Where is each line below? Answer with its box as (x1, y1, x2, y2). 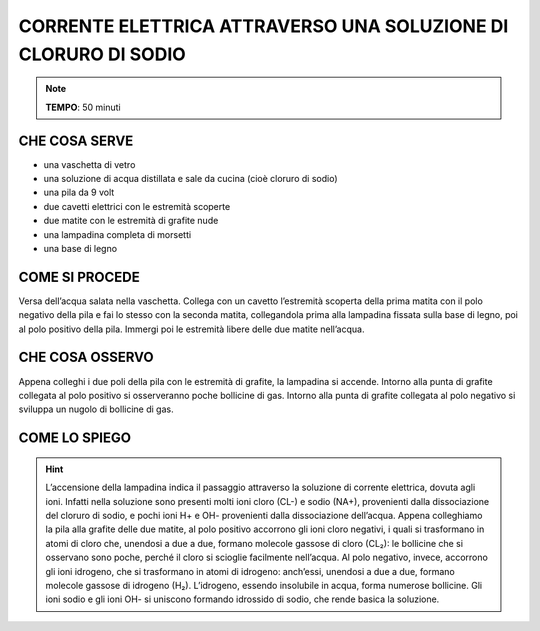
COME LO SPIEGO (18, 430, 132, 447)
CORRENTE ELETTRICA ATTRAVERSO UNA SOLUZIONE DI (18, 15, 509, 37)
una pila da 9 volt (43, 186, 115, 199)
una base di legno (43, 242, 118, 254)
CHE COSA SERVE (18, 132, 134, 149)
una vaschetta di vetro (43, 158, 136, 170)
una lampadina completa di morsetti (43, 228, 192, 240)
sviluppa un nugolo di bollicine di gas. (18, 403, 174, 415)
